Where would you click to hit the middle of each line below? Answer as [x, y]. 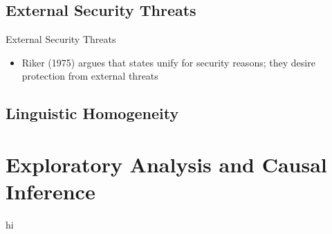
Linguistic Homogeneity [92, 113]
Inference [50, 191]
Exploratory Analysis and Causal [166, 164]
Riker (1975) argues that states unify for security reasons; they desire [168, 62]
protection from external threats [90, 76]
